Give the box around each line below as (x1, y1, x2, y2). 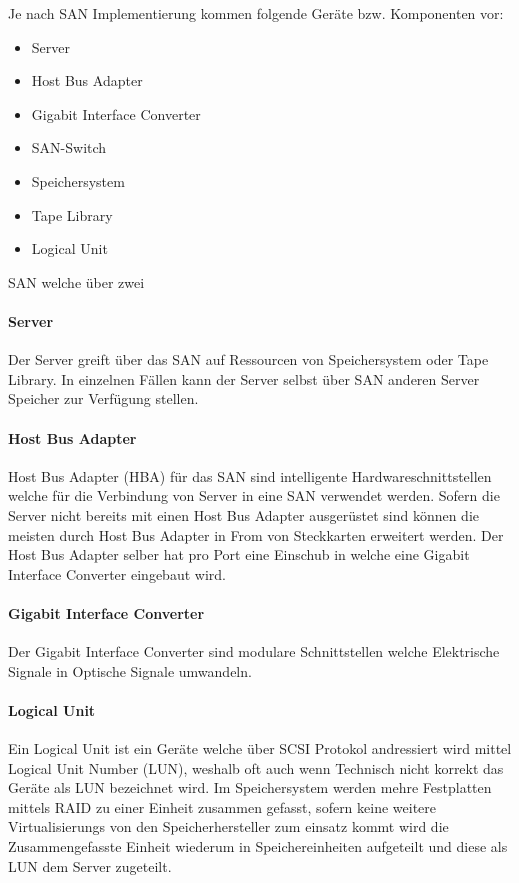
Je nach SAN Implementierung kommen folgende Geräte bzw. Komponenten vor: (8, 3, 504, 23)
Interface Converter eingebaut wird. (8, 563, 226, 584)
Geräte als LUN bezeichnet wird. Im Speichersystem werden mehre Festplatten (8, 777, 492, 798)
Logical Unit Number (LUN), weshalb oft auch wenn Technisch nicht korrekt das (8, 757, 504, 778)
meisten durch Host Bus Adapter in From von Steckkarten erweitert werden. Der (8, 524, 504, 545)
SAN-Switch (31, 137, 107, 158)
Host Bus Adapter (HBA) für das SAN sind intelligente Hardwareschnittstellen (8, 465, 492, 486)
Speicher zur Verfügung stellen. (8, 388, 199, 409)
